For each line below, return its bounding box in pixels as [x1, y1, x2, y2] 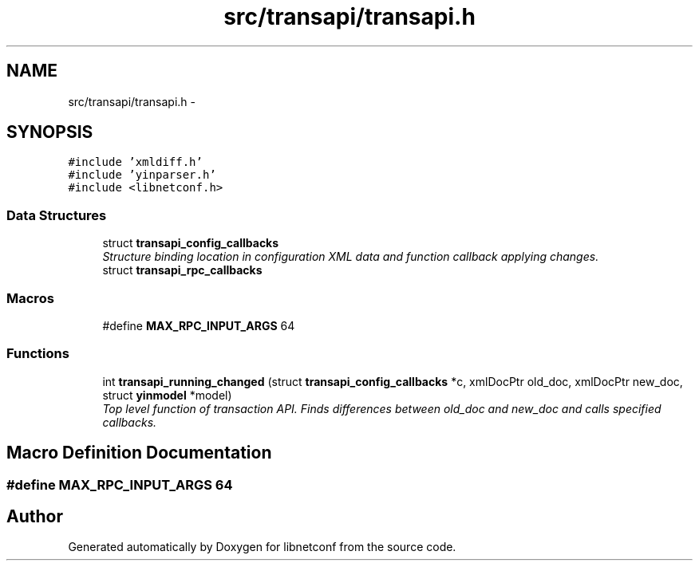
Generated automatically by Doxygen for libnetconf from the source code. [68, 540, 456, 554]
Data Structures [6, 207, 107, 223]
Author [6, 506, 63, 526]
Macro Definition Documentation [6, 443, 272, 463]
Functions [6, 345, 69, 362]
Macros [6, 289, 54, 306]
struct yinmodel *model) [102, 388, 232, 402]
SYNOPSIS [6, 122, 93, 143]
